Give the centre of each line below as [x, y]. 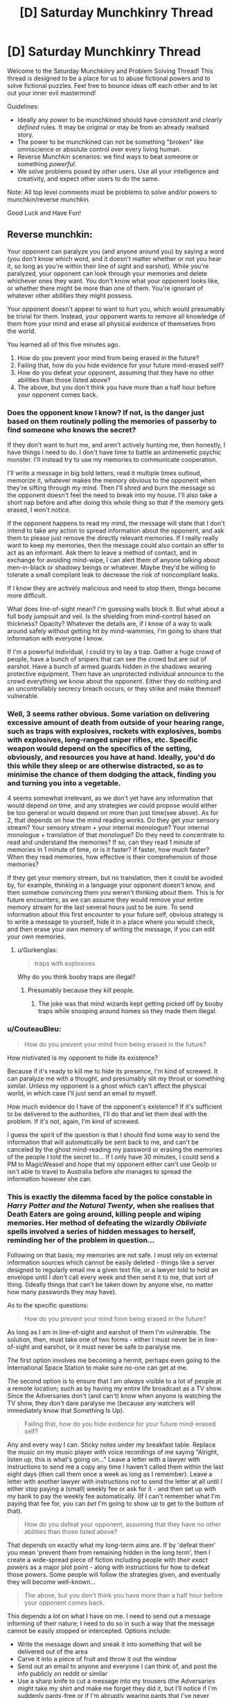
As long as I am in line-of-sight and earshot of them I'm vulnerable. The [109, 1332]
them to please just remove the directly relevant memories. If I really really [113, 538]
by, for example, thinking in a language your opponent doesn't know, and [111, 885]
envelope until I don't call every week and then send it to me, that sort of [110, 1277]
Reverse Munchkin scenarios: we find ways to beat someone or [108, 157]
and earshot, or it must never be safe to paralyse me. [107, 1347]
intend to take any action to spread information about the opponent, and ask [116, 530]
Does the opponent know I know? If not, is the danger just [106, 412]
